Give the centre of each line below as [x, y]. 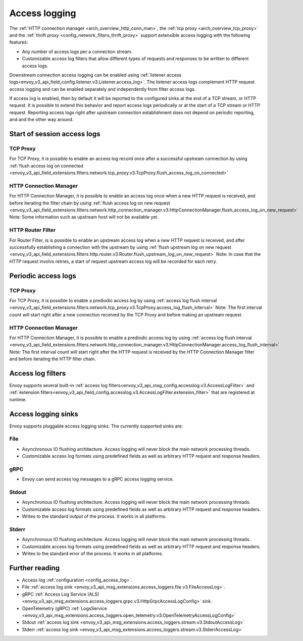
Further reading [35, 568]
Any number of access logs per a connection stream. [77, 51]
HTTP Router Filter [33, 230]
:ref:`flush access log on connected [46, 166]
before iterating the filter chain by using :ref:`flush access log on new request [90, 203]
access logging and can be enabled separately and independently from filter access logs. [103, 89]
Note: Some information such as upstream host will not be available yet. [84, 217]
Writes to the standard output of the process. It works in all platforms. [94, 516]
